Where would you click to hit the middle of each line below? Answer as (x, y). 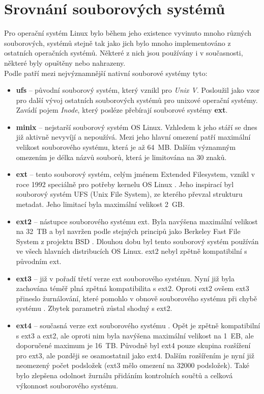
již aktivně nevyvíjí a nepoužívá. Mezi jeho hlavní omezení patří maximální (133, 137)
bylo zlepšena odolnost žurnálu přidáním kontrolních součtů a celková (124, 375)
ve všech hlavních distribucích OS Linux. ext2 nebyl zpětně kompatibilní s (131, 251)
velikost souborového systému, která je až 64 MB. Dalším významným (126, 147)
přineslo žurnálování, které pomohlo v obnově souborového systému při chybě (137, 298)
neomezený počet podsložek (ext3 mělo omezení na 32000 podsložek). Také (133, 365)
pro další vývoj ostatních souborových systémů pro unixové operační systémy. (137, 100)
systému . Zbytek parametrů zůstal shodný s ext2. (94, 308)
